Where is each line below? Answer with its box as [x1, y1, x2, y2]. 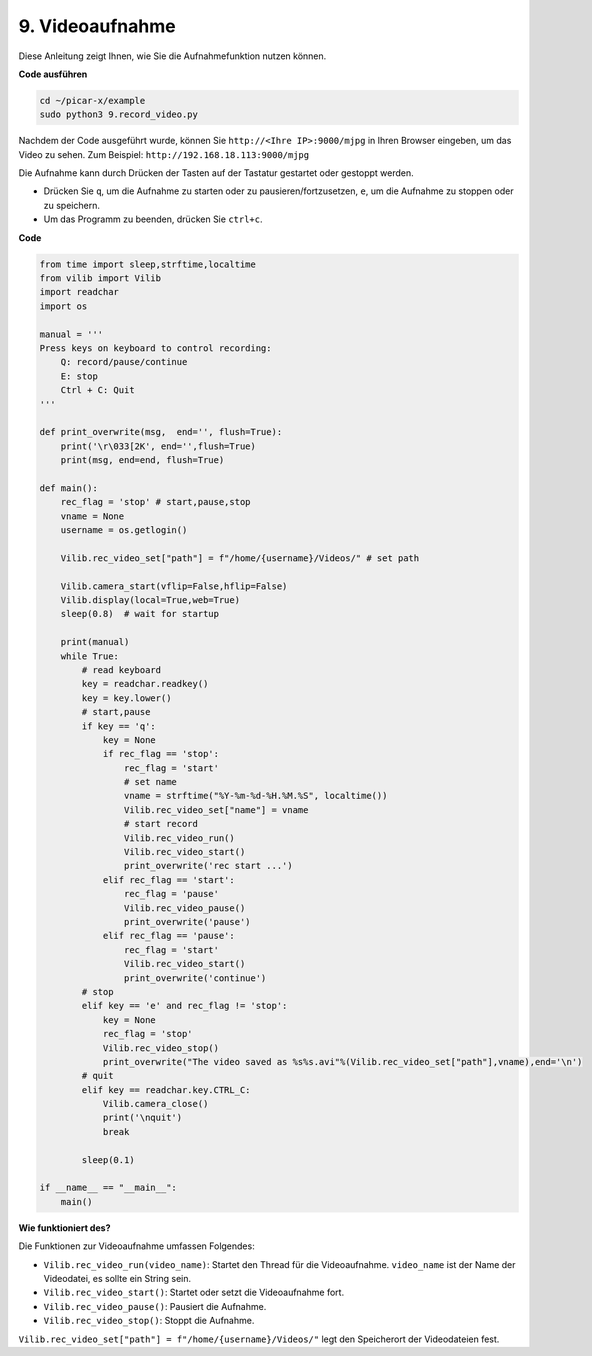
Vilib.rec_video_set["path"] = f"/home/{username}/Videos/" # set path [60, 552, 420, 564]
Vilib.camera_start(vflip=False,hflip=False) [60, 580, 288, 592]
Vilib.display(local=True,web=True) [60, 595, 240, 605]
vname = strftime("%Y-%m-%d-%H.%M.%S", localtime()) [123, 790, 388, 802]
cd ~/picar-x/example [39, 95, 146, 106]
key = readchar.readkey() [81, 678, 209, 690]
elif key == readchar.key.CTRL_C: [81, 1084, 251, 1095]
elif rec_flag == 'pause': [102, 930, 235, 942]
